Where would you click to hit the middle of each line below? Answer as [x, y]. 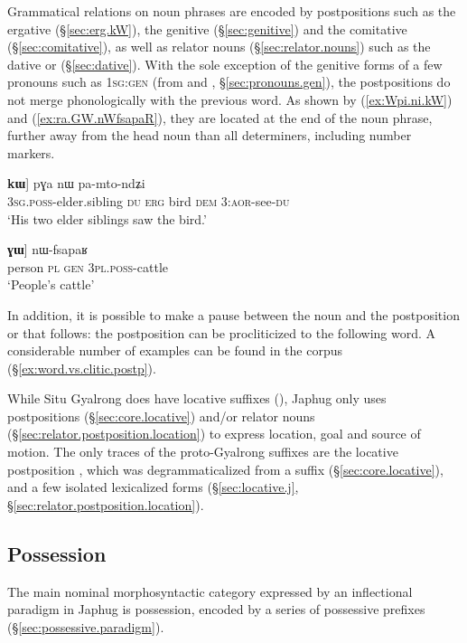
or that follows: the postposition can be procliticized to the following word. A [222, 332]
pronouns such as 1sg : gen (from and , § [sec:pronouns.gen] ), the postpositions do [229, 82]
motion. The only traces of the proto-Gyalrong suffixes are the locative [203, 452]
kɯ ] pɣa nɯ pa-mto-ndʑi [76, 183]
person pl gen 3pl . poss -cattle [88, 266]
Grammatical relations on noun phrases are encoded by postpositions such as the [232, 11]
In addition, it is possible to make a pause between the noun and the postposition [233, 314]
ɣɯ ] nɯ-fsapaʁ [47, 249]
